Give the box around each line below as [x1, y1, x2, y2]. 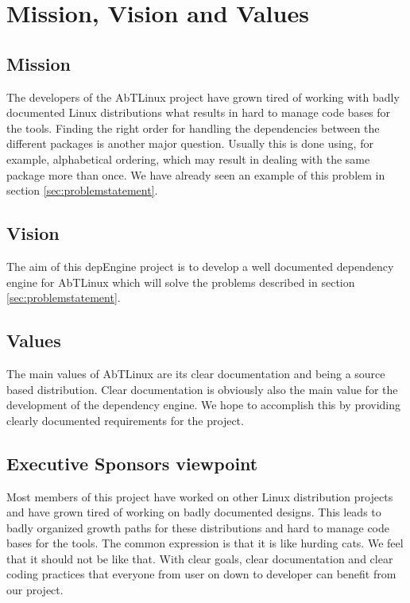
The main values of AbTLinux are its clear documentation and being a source [6, 365, 385, 381]
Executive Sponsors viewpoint [6, 450, 258, 475]
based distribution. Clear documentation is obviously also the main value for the [6, 381, 398, 397]
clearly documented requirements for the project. [6, 412, 244, 428]
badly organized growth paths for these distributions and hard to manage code [6, 519, 389, 535]
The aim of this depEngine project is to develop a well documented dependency [6, 257, 394, 274]
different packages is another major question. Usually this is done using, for [6, 135, 373, 152]
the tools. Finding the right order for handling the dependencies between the [6, 119, 380, 136]
